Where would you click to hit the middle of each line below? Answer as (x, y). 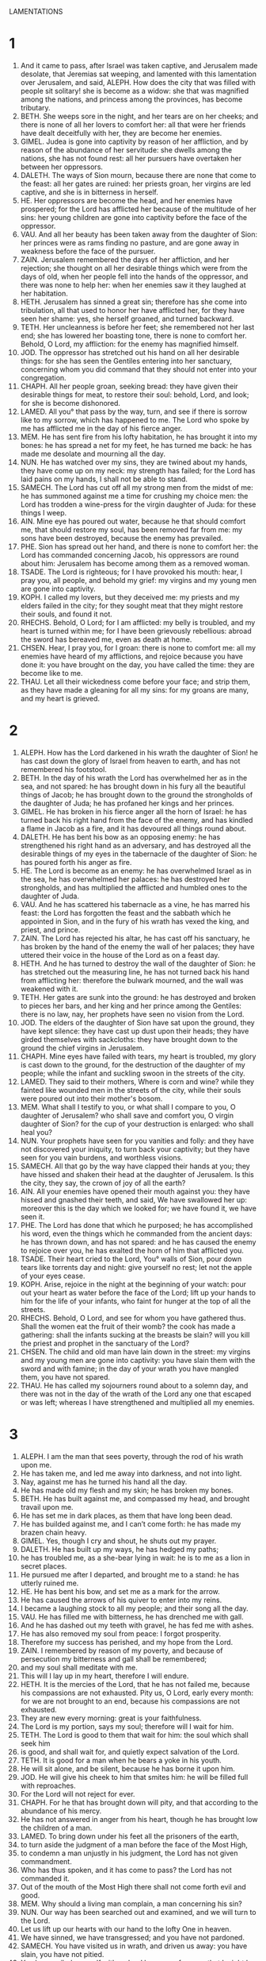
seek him (35, 1743)
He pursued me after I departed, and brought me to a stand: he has (130, 1574)
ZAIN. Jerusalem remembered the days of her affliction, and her (125, 259)
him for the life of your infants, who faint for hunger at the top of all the (136, 1301)
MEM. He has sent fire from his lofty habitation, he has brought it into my (139, 437)
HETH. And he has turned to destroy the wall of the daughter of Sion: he (138, 963)
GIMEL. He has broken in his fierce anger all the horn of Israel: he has (134, 811)
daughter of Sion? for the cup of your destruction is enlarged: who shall (137, 1124)
